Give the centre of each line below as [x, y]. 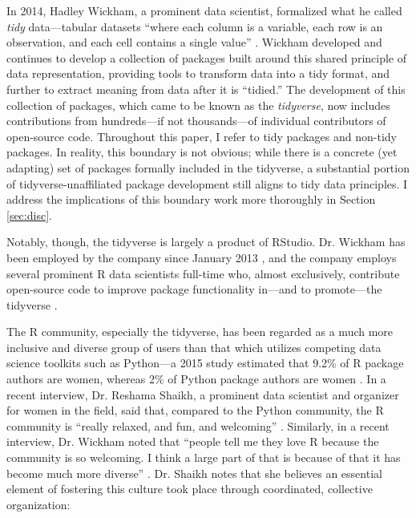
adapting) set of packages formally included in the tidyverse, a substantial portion [208, 167]
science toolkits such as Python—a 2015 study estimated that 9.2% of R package [205, 363]
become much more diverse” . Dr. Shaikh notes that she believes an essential [194, 473]
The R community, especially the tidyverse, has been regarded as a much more [200, 332]
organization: [38, 504]
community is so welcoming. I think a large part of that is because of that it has [204, 457]
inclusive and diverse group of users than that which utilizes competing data [194, 347]
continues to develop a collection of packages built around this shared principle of [206, 57]
